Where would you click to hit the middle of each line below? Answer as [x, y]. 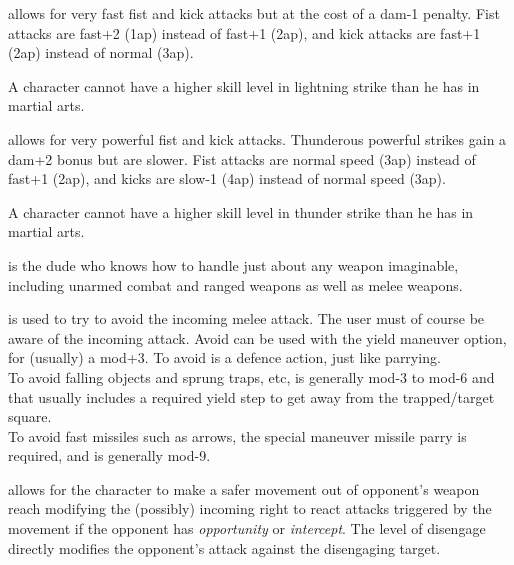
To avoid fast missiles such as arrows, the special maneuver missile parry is [237, 435]
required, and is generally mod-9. [109, 455]
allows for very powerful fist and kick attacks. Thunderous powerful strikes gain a [257, 138]
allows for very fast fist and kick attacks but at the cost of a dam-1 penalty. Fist [254, 13]
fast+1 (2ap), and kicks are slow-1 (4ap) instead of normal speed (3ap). [227, 178]
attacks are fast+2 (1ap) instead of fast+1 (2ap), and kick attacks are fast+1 [244, 32]
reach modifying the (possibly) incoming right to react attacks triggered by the [250, 508]
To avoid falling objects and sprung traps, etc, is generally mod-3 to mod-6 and [251, 376]
